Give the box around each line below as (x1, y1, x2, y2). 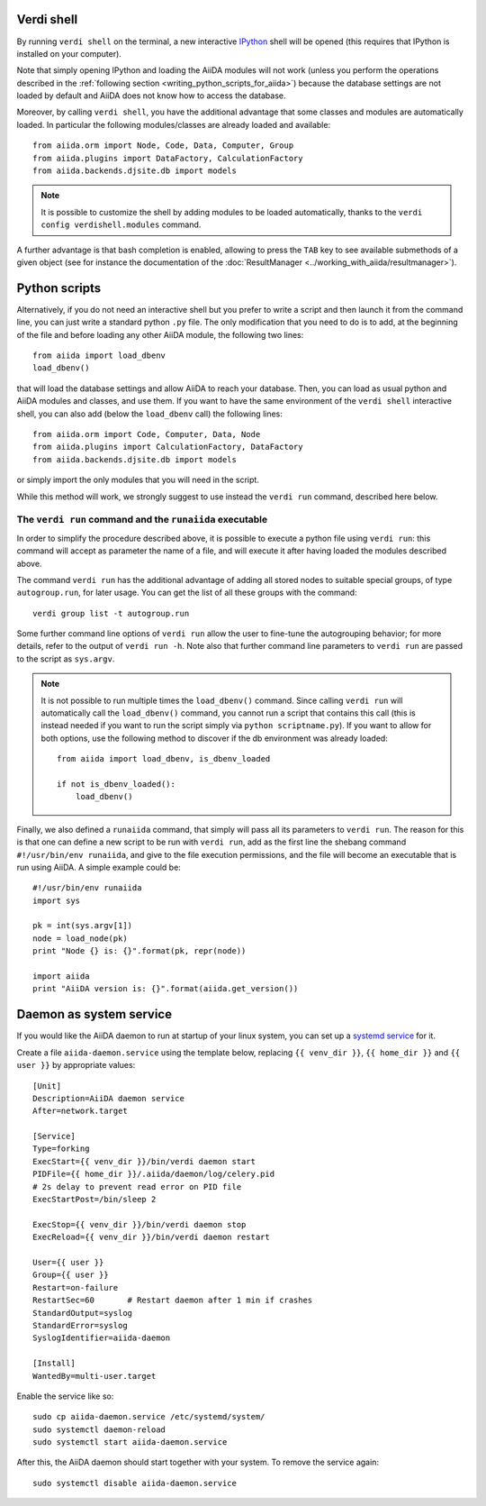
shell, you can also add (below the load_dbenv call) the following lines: (16, 408, 283, 419)
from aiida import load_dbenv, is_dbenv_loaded (57, 753, 271, 764)
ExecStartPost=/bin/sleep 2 (32, 1194, 157, 1205)
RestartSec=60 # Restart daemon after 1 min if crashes (32, 1295, 313, 1306)
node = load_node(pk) (32, 933, 128, 944)
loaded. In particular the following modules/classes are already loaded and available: (16, 119, 331, 130)
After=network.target (32, 1106, 128, 1117)
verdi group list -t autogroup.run (32, 608, 190, 618)
